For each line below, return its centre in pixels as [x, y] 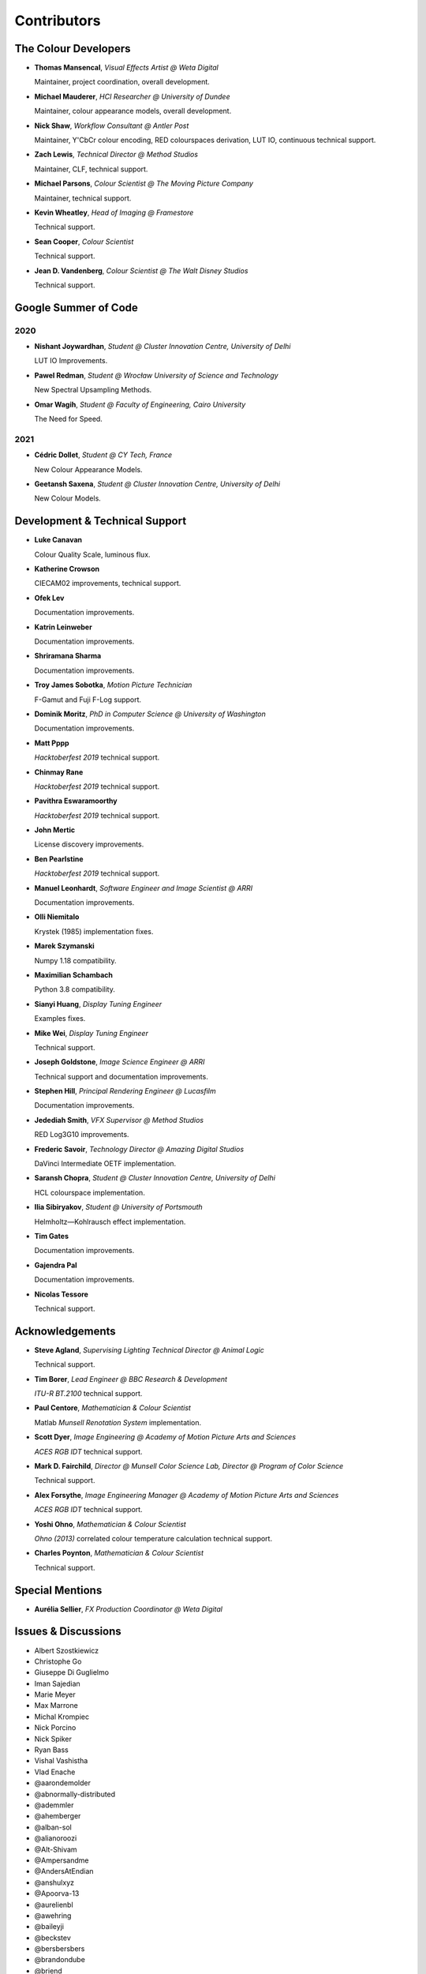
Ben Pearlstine [59, 859]
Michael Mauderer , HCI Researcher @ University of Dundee [132, 96]
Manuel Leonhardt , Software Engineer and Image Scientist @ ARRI [144, 888]
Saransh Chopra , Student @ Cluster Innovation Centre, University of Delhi [155, 1178]
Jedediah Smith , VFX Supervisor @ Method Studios [119, 1120]
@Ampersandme [62, 1860]
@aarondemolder [62, 1783]
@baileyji [49, 1927]
